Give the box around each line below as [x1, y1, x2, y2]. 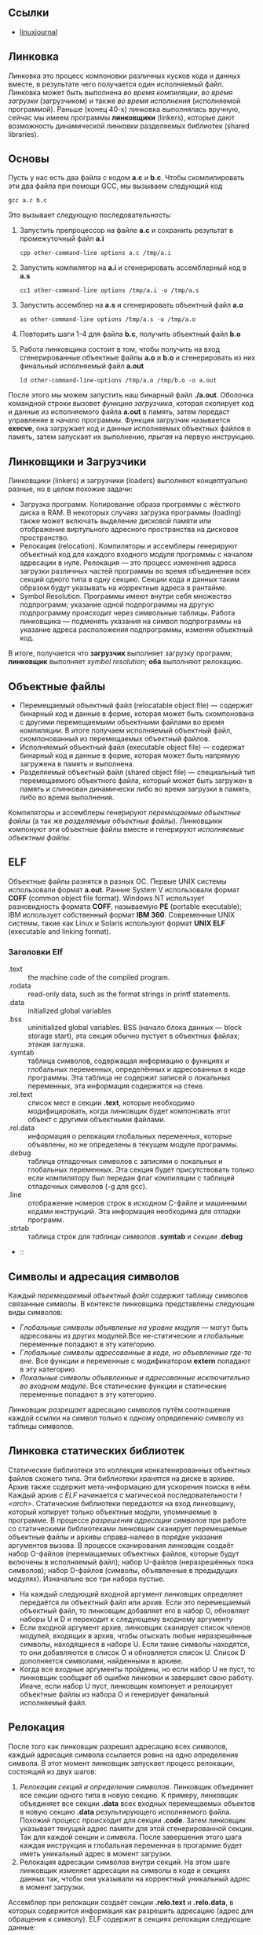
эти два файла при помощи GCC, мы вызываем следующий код [8, 181, 223, 191]
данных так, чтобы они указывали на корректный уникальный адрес [19, 1874, 251, 1883]
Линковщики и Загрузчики [8, 455, 147, 468]
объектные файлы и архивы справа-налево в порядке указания [8, 1532, 223, 1542]
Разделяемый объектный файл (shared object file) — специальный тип [19, 767, 256, 777]
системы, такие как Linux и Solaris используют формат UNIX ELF [8, 918, 225, 928]
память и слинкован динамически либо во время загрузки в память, [19, 785, 251, 794]
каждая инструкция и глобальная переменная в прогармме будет [19, 1841, 243, 1850]
